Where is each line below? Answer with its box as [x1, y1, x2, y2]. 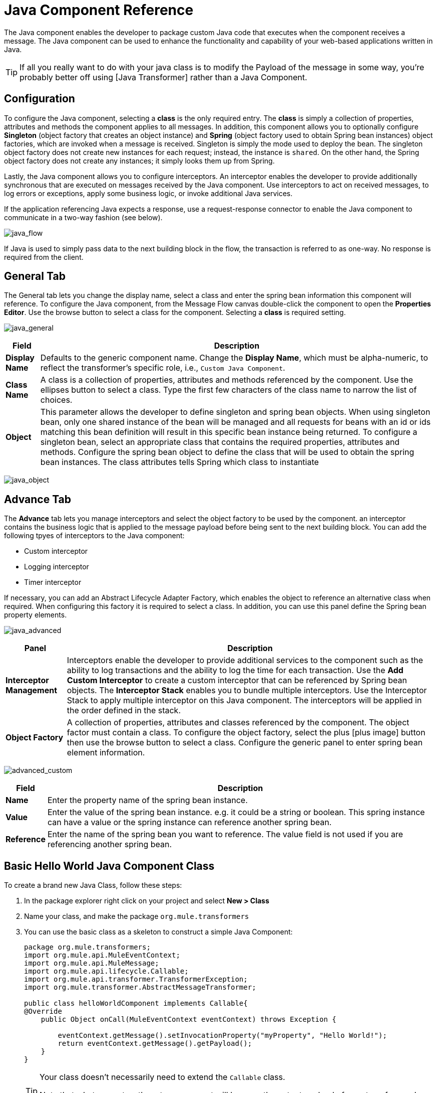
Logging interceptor [24, 562, 89, 571]
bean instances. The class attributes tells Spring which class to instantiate [40, 457, 319, 467]
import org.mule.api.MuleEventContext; [24, 951, 180, 960]
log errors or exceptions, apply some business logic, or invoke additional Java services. [4, 189, 293, 198]
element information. [67, 747, 145, 758]
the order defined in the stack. [67, 705, 181, 716]
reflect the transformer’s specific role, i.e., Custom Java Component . [40, 363, 285, 373]
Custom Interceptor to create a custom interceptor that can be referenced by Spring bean [67, 675, 407, 686]
